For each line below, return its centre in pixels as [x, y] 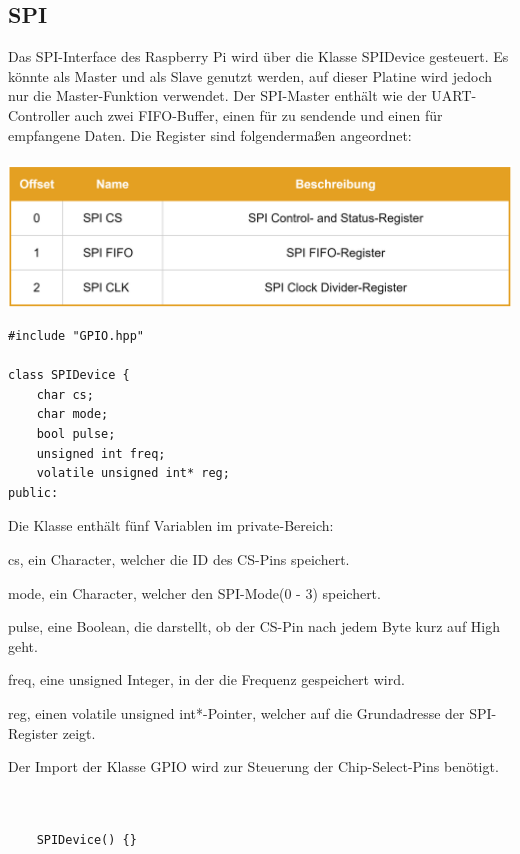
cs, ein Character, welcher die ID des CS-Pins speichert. [179, 559]
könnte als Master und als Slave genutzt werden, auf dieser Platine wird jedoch [250, 75]
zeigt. [79, 732]
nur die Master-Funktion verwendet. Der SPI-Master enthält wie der [217, 95]
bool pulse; [76, 434]
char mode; [72, 414]
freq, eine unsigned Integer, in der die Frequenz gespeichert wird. [206, 679]
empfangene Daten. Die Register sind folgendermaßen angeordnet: [210, 134]
